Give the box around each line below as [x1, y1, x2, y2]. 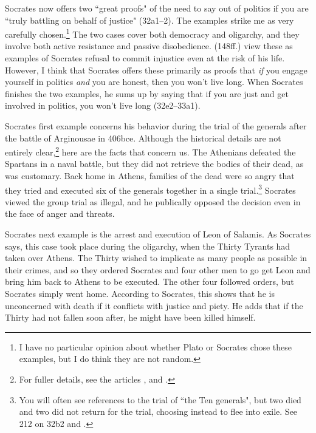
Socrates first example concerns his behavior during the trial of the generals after [5, 120, 307, 132]
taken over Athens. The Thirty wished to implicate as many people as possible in [5, 251, 307, 264]
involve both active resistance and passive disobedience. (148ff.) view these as [5, 39, 293, 52]
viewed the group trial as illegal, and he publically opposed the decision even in [5, 195, 301, 208]
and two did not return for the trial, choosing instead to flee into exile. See [19, 405, 298, 418]
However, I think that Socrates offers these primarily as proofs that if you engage [5, 63, 307, 76]
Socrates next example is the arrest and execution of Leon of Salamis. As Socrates [5, 228, 311, 240]
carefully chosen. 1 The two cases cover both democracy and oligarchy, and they [5, 26, 300, 40]
